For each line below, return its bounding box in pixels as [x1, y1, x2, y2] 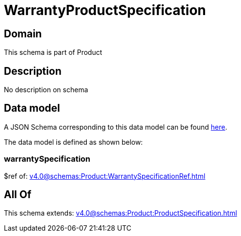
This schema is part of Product [4, 48, 102, 57]
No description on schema [4, 85, 88, 94]
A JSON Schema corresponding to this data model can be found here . [4, 122, 227, 131]
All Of [4, 188, 32, 201]
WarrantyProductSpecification [4, 2, 206, 18]
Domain [4, 27, 42, 40]
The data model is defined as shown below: [4, 137, 143, 146]
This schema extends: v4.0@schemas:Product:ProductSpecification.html [4, 209, 237, 218]
